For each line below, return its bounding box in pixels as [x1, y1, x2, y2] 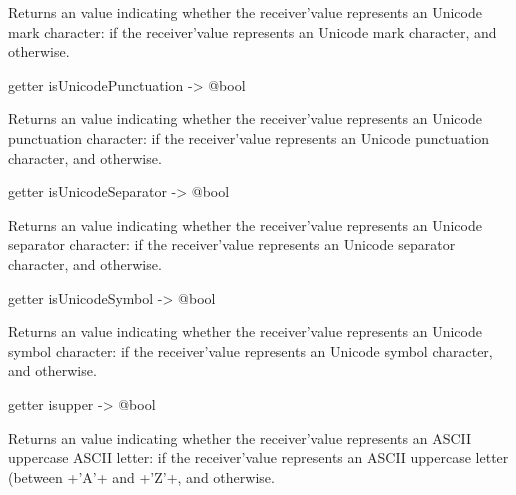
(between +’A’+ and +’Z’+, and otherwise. [8, 466, 275, 487]
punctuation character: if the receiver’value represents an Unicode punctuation [8, 127, 490, 148]
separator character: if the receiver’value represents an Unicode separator [8, 234, 456, 255]
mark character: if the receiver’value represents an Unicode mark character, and [8, 21, 497, 42]
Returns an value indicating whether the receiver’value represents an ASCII [8, 427, 472, 448]
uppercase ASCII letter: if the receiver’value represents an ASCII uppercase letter [8, 447, 509, 468]
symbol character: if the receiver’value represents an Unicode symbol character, [8, 340, 493, 361]
